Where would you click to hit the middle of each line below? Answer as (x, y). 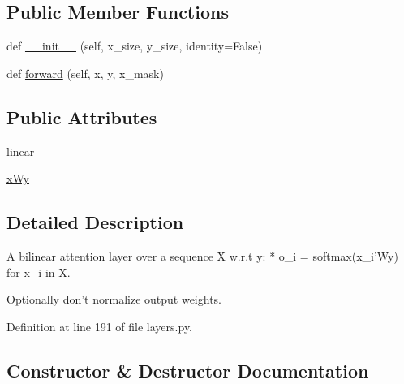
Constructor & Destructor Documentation (188, 370)
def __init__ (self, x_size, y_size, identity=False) (135, 46)
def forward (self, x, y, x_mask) (85, 73)
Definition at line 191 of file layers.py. (99, 326)
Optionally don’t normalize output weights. (114, 299)
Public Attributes (82, 116)
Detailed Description (95, 222)
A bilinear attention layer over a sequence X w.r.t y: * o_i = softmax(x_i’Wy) (202, 255)
